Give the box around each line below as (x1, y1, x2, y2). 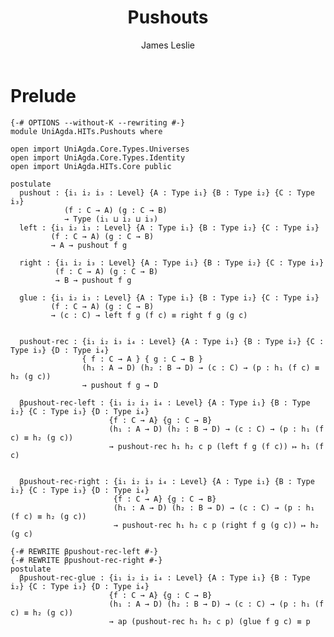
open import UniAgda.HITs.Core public (10, 161, 172, 171)
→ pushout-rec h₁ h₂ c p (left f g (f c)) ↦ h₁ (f (108, 441, 325, 451)
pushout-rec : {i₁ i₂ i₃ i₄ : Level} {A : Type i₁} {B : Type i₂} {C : (19, 336, 325, 346)
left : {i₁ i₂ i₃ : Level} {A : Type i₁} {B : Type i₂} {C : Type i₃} (19, 222, 320, 233)
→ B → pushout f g (54, 275, 132, 285)
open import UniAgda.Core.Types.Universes (10, 144, 190, 154)
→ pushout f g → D (81, 380, 159, 390)
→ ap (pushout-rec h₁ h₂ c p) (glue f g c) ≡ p (108, 616, 311, 626)
